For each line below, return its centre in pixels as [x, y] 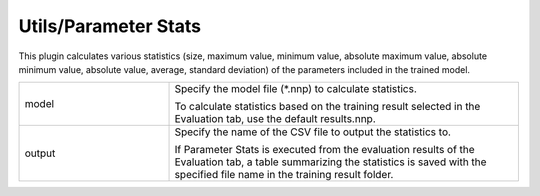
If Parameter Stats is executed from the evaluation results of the [324, 150]
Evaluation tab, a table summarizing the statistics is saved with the [330, 162]
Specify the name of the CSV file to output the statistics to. [313, 132]
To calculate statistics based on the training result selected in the [327, 107]
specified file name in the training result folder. [284, 175]
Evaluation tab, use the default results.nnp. [275, 119]
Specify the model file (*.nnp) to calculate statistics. [295, 89]
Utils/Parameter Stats [110, 26]
